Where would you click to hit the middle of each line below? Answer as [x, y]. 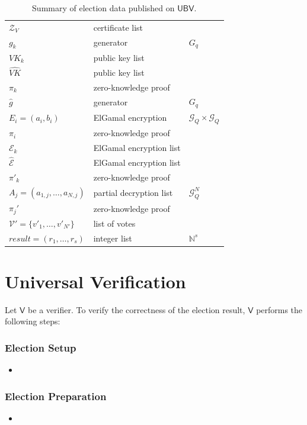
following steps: [33, 321]
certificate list [118, 27]
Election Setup [41, 347]
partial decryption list [133, 193]
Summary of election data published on [103, 8]
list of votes [114, 223]
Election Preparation [56, 396]
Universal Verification [95, 281]
